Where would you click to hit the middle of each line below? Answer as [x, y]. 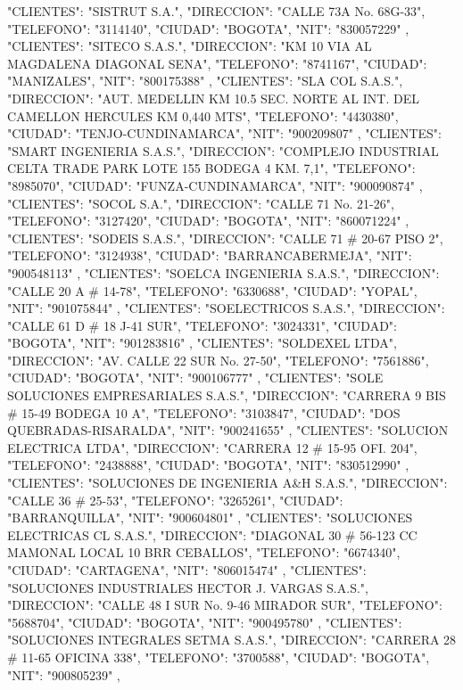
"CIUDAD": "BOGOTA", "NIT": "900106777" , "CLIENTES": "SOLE [195, 378]
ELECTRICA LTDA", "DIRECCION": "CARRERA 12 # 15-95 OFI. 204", [212, 447]
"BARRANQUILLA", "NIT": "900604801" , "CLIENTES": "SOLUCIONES [210, 517]
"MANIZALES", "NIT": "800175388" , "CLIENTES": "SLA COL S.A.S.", [205, 81]
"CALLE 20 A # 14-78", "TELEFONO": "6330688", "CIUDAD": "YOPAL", [212, 290]
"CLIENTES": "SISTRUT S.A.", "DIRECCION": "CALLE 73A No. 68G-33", [216, 11]
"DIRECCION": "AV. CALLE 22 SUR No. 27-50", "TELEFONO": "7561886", [218, 360]
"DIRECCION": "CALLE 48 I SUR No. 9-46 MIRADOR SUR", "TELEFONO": [225, 605]
